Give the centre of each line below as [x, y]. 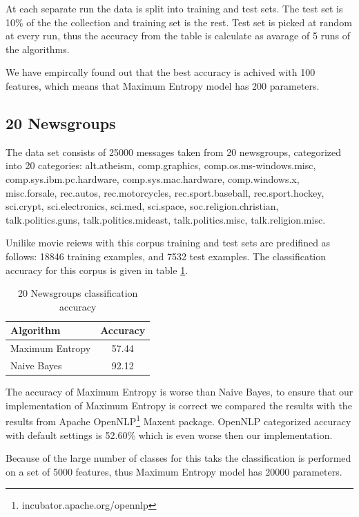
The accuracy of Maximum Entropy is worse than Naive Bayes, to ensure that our [179, 392]
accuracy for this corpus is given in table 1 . [97, 270]
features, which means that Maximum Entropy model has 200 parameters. [163, 85]
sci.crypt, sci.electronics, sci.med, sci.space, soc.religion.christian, [142, 206]
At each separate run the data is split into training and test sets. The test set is [174, 8]
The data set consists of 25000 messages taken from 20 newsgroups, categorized [174, 152]
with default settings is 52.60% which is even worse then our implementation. [169, 435]
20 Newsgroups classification [78, 293]
